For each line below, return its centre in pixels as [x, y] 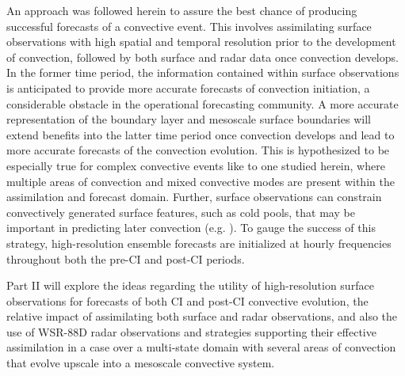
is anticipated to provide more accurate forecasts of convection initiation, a [188, 87]
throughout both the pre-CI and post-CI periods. [126, 258]
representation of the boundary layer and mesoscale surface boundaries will [189, 119]
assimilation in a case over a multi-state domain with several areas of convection [201, 347]
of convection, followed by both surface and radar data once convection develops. [202, 57]
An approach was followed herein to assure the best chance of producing [182, 10]
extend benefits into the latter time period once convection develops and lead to [201, 134]
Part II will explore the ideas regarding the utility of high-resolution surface [190, 285]
